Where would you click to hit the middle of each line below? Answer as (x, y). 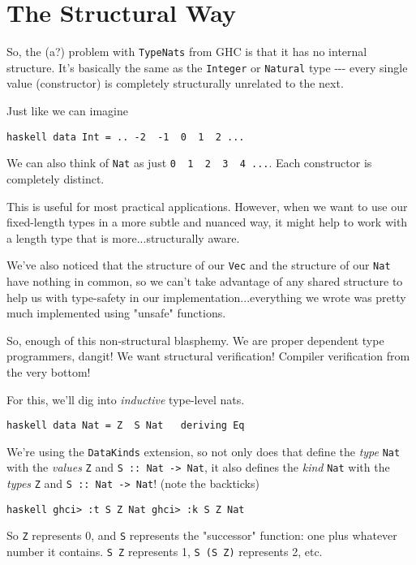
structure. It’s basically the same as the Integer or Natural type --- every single (207, 67)
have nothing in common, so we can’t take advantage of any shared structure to (205, 280)
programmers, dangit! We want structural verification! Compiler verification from (208, 356)
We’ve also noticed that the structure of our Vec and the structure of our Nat (199, 265)
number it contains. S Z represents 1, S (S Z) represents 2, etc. (165, 552)
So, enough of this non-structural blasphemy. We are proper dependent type (195, 340)
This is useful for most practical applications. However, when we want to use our (207, 206)
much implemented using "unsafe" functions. (116, 313)
